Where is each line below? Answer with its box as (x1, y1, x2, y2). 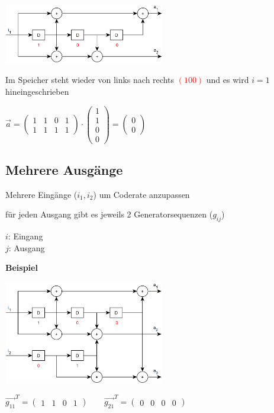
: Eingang (8, 230, 43, 242)
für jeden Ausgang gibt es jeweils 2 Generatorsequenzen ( (5, 208, 213, 220)
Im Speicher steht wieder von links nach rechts (5, 73, 174, 86)
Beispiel (5, 261, 38, 274)
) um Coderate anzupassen (93, 188, 190, 200)
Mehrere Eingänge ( (5, 188, 78, 200)
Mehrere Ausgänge (5, 161, 123, 179)
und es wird (206, 73, 249, 86)
